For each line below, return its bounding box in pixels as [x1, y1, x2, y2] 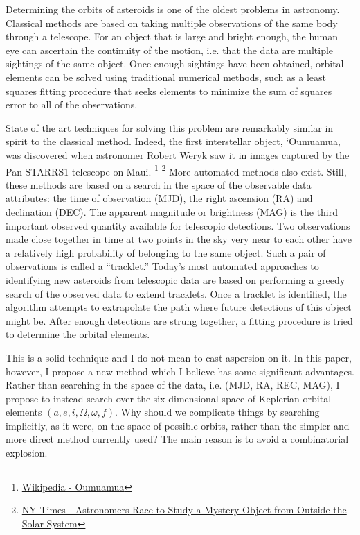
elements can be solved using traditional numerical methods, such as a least [6, 69, 326, 84]
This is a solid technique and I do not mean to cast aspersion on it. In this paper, [6, 350, 352, 364]
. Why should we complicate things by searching [115, 405, 320, 419]
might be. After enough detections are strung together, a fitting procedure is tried [6, 313, 353, 328]
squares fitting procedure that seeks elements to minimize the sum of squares [6, 83, 332, 98]
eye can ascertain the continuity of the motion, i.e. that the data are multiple [6, 42, 334, 57]
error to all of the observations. [6, 97, 138, 112]
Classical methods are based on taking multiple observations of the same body [6, 15, 338, 30]
